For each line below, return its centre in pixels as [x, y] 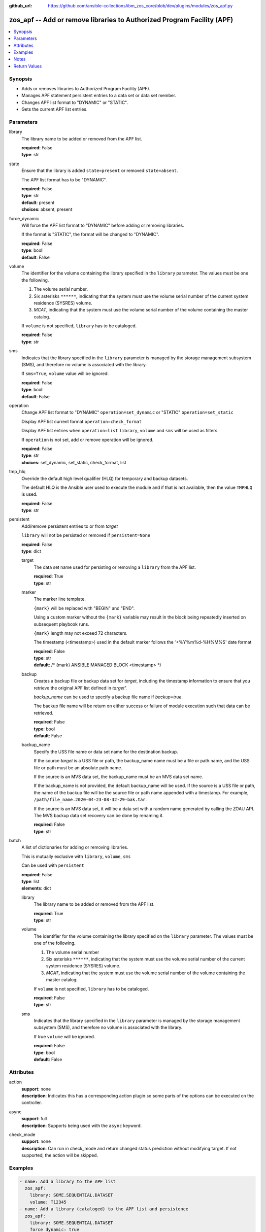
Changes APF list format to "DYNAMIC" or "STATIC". [75, 102]
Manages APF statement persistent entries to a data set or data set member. [99, 96]
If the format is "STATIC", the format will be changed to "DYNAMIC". [90, 235]
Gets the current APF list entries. [54, 109]
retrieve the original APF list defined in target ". [81, 688]
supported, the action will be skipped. [60, 1155]
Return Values [28, 66]
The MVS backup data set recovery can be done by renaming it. [99, 815]
